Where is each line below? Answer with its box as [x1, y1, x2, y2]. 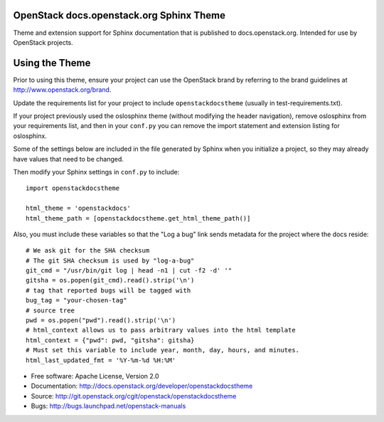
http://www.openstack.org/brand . [13, 85, 112, 94]
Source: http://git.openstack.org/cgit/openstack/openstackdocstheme [31, 391, 237, 400]
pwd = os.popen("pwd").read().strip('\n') [26, 317, 176, 325]
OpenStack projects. [13, 38, 74, 46]
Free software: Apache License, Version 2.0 [31, 371, 159, 380]
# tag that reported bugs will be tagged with [26, 286, 191, 295]
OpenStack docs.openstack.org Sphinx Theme [13, 9, 225, 21]
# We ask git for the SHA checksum [26, 246, 150, 255]
